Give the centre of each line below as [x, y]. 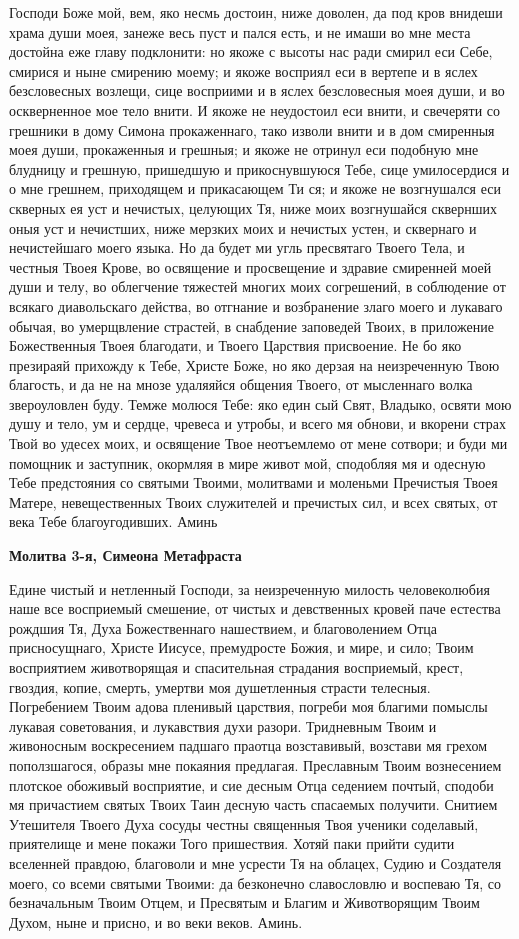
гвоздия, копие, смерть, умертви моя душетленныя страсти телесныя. [220, 686]
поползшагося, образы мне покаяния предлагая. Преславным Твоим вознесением [255, 764]
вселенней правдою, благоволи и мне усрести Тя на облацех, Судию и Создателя [255, 862]
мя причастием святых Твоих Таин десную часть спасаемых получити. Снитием [253, 804]
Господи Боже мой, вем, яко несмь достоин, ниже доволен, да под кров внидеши [256, 12]
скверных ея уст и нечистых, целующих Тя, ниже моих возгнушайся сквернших [253, 207]
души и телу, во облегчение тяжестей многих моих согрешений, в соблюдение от [257, 286]
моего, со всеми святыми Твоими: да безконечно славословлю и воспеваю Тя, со [255, 882]
